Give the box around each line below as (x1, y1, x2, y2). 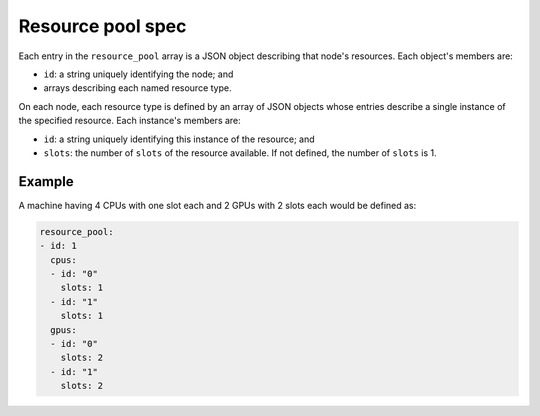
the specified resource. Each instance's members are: (18, 115, 242, 127)
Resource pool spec (18, 15, 187, 37)
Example (18, 173, 74, 190)
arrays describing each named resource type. (43, 82, 232, 94)
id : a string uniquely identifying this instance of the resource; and (43, 133, 315, 145)
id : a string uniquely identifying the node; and (43, 68, 234, 80)
